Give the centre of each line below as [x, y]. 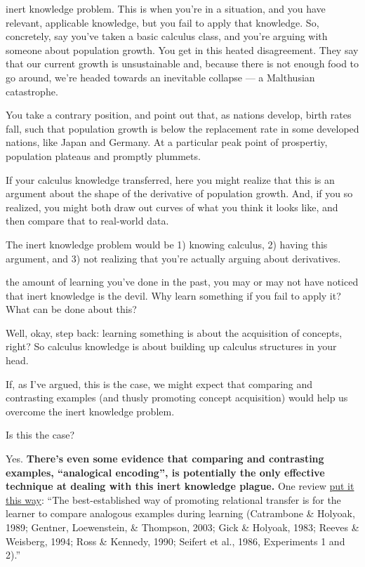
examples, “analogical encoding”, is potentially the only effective [165, 472]
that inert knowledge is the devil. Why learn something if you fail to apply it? [173, 295]
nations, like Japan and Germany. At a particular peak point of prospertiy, [167, 142]
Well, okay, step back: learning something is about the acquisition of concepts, [174, 332]
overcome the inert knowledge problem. [90, 411]
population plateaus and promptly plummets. [103, 155]
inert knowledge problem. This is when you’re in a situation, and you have [166, 8]
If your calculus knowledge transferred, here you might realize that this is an [170, 179]
